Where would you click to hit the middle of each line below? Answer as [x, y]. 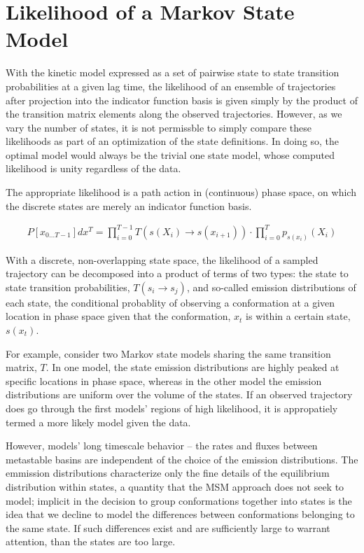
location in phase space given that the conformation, [118, 316]
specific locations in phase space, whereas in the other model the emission [164, 380]
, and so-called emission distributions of [271, 287]
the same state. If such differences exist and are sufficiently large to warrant [168, 527]
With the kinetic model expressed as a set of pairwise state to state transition [173, 72]
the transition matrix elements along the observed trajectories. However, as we [174, 114]
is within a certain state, [298, 316]
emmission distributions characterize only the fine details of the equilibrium [168, 473]
